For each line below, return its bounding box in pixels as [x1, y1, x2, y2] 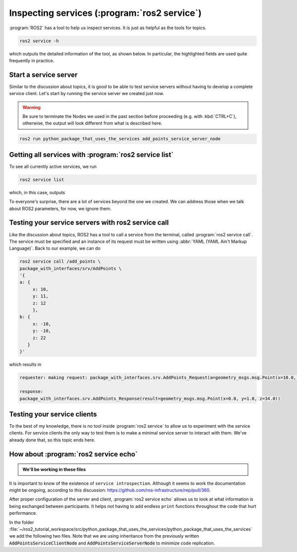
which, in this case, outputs [9, 189, 65, 195]
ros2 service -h [19, 38, 59, 44]
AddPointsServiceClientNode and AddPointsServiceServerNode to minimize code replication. [9, 540, 215, 546]
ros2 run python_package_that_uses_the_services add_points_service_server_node [19, 136, 221, 142]
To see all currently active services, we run [9, 164, 97, 169]
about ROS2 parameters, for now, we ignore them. [9, 206, 111, 212]
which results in [9, 362, 42, 368]
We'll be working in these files [22, 466, 86, 473]
